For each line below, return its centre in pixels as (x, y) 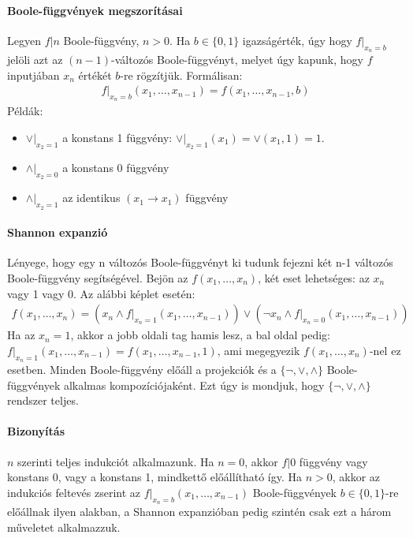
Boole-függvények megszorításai (95, 10)
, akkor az (356, 477)
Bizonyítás (36, 431)
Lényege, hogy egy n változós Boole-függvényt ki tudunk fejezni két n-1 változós (200, 262)
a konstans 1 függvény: (117, 138)
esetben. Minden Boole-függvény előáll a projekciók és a (142, 370)
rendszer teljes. (43, 400)
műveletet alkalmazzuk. (64, 527)
